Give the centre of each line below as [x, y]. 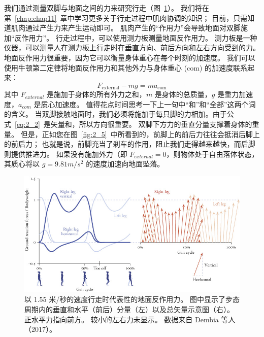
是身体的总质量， [183, 94]
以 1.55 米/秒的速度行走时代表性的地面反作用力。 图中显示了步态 [132, 299]
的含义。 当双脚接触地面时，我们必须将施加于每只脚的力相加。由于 [115, 114]
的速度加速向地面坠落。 [125, 164]
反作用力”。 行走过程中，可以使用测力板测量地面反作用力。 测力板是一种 [136, 37]
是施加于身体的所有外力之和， [96, 94]
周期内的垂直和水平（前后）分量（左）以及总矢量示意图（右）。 [129, 309]
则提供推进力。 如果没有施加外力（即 [66, 154]
